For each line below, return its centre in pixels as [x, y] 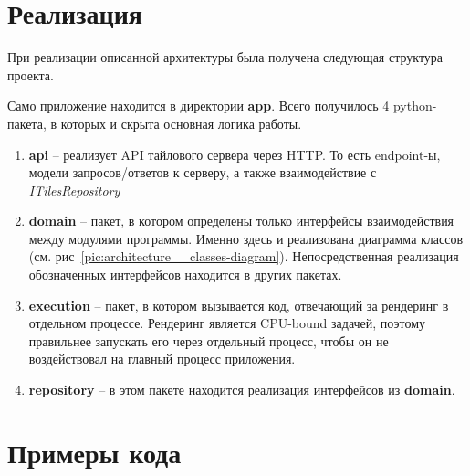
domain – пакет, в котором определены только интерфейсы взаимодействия [241, 221]
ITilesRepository [74, 190]
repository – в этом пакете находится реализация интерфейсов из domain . [242, 390]
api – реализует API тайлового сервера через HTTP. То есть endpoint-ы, [235, 154]
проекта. [31, 74]
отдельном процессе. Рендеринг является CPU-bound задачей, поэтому [227, 323]
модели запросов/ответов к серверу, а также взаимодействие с [203, 172]
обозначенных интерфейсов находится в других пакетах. [185, 275]
